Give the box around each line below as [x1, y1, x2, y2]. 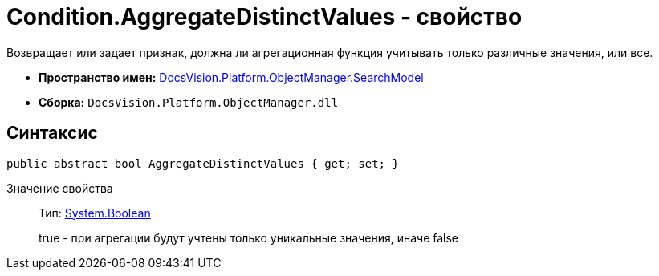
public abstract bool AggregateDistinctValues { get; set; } [6, 156, 399, 170]
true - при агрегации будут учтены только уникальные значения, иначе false [39, 230, 458, 245]
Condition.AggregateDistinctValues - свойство [6, 3, 523, 30]
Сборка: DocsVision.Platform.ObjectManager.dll [39, 95, 339, 109]
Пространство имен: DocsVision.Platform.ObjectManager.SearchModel [39, 70, 424, 84]
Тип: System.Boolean [39, 205, 151, 220]
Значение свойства [6, 181, 113, 195]
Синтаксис [6, 123, 98, 144]
